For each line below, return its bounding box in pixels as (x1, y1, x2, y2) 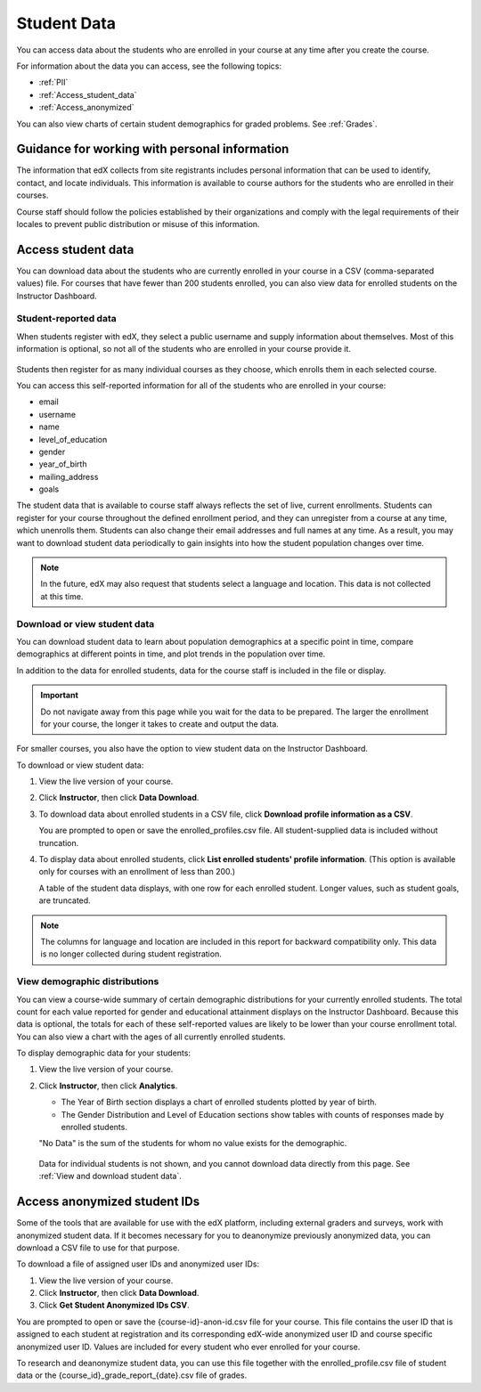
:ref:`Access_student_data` (38, 89, 137, 100)
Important (40, 690, 79, 701)
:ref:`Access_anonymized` (38, 102, 135, 113)
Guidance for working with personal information (16, 142, 289, 157)
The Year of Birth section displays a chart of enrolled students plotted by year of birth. (61, 1096, 378, 1108)
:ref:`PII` (38, 77, 69, 88)
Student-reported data (16, 313, 117, 325)
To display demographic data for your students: (16, 1047, 192, 1059)
